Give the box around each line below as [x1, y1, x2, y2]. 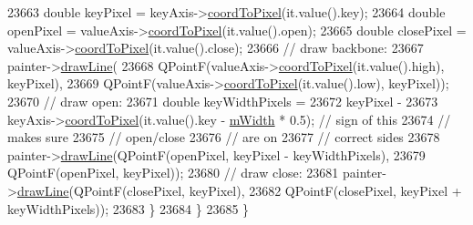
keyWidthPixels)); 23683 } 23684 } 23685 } [7, 199, 250, 218]
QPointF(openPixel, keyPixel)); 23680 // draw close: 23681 [7, 163, 339, 182]
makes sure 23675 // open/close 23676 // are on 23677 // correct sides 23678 [7, 128, 440, 147]
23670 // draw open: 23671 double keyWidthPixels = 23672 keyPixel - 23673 [7, 91, 438, 110]
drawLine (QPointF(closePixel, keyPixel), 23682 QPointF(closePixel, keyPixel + [16, 180, 462, 199]
